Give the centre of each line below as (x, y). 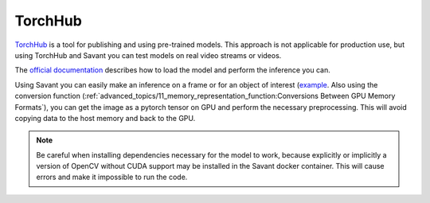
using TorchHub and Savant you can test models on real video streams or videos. (148, 55)
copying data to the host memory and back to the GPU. (105, 118)
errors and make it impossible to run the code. (112, 177)
